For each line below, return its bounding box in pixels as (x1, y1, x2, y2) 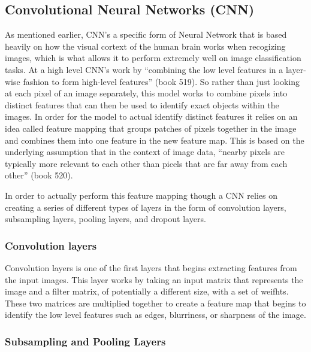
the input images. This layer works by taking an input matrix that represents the (5, 273, 303, 286)
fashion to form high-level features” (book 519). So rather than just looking (23, 75, 300, 87)
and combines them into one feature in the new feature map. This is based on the (5, 133, 304, 146)
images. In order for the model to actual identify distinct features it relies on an (5, 110, 298, 123)
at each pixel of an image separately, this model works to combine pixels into (5, 87, 288, 99)
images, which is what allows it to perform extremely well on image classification (5, 51, 301, 64)
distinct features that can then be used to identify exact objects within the (5, 98, 279, 111)
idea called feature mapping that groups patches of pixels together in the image (5, 122, 297, 134)
